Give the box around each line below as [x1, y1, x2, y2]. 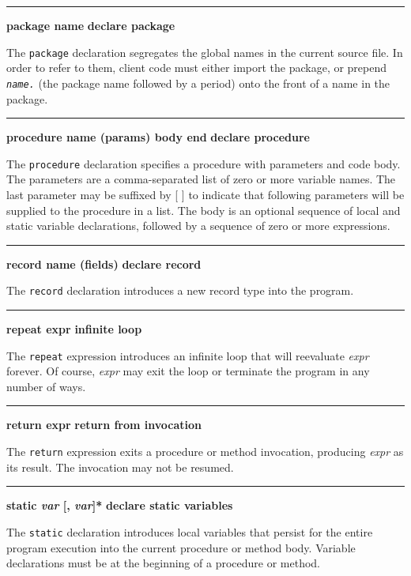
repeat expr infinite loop [6, 320, 142, 337]
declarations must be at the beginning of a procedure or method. [6, 555, 320, 571]
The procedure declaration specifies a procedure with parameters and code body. [6, 155, 401, 171]
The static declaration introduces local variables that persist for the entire [6, 523, 373, 540]
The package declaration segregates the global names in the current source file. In [6, 43, 403, 60]
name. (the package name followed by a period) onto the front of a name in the [6, 74, 390, 91]
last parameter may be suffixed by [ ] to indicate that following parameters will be [6, 186, 405, 202]
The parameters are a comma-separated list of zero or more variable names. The [6, 171, 396, 187]
